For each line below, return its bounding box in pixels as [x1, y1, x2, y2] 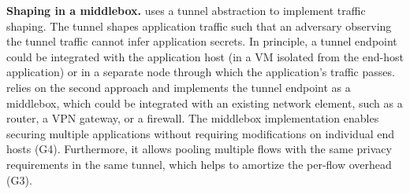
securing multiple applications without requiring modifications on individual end [6, 125, 394, 141]
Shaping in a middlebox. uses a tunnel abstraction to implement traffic [6, 2, 366, 18]
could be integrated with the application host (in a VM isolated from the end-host [6, 48, 404, 64]
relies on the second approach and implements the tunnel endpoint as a [6, 79, 351, 95]
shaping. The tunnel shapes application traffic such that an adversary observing [6, 17, 392, 34]
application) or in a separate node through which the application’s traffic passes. [6, 64, 395, 80]
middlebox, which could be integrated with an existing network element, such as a [6, 94, 403, 111]
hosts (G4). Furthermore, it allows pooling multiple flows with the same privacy [6, 141, 392, 157]
